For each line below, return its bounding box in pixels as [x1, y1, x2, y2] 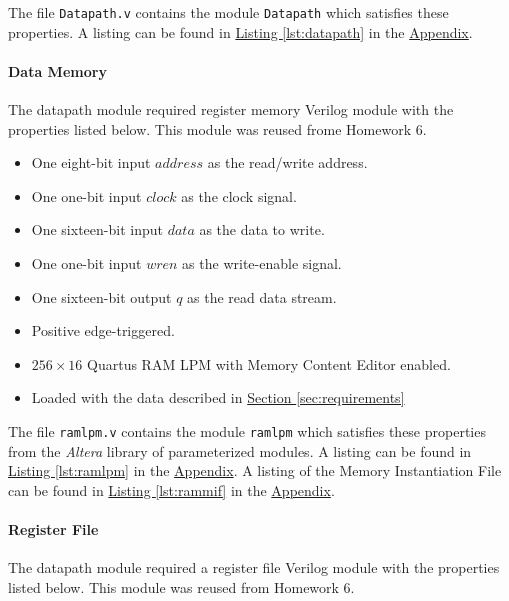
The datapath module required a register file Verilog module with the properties [8, 557, 500, 578]
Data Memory [8, 60, 107, 81]
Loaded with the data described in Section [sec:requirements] [31, 387, 405, 408]
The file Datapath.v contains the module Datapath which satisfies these [8, 2, 449, 22]
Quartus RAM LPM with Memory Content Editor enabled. [87, 353, 451, 374]
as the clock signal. [181, 185, 297, 206]
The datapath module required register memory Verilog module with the [8, 99, 454, 120]
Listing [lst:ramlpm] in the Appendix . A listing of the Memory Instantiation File [8, 460, 502, 481]
